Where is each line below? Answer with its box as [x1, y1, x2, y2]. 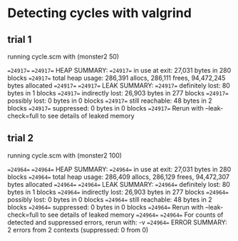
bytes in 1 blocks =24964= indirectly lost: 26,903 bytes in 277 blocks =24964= [7, 188, 229, 196]
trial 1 [7, 34, 32, 46]
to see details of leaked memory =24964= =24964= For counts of [40, 210, 224, 219]
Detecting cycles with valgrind [7, 5, 192, 21]
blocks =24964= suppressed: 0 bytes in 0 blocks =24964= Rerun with [7, 202, 205, 211]
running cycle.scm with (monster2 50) [7, 52, 120, 61]
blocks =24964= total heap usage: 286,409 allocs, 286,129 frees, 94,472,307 [7, 173, 230, 181]
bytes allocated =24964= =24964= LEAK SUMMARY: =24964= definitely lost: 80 [7, 180, 230, 188]
